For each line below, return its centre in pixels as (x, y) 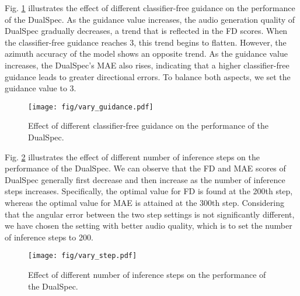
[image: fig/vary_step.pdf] (83, 256)
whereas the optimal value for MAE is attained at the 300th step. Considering (144, 202)
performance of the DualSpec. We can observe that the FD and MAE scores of (145, 168)
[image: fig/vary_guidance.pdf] (91, 107)
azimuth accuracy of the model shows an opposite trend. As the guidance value (146, 54)
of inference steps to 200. (49, 237)
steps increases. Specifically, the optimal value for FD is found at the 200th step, (149, 191)
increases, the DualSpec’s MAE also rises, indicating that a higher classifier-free (147, 65)
